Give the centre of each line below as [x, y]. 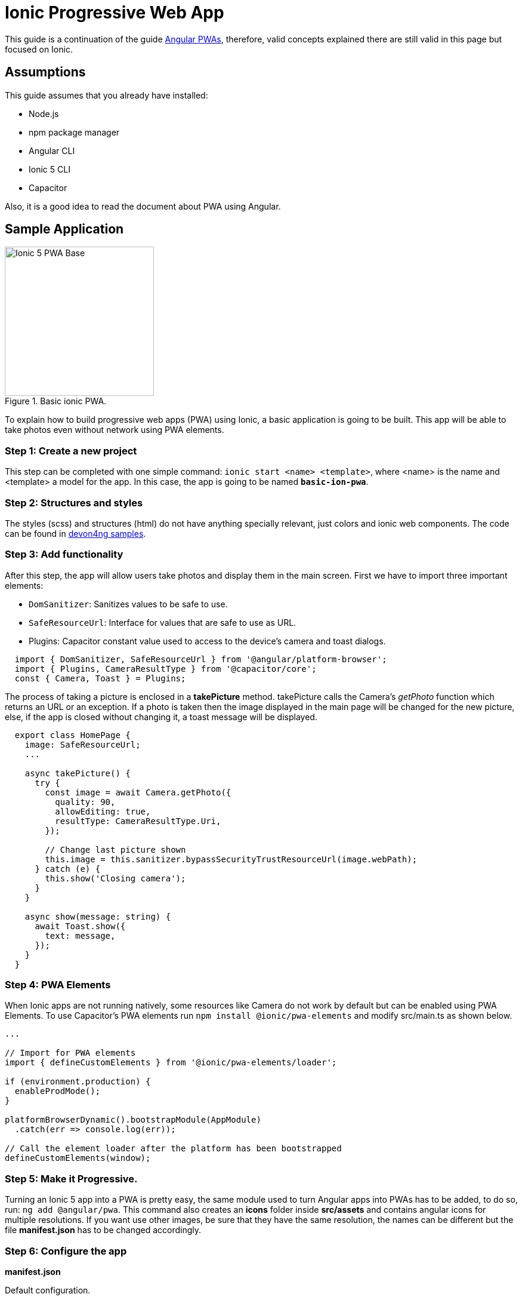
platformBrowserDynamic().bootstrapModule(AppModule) [133, 1120]
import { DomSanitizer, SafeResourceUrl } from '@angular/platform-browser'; [201, 659]
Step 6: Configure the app [66, 1251]
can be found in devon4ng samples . [75, 533]
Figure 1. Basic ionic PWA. [56, 401]
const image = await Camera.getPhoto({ [138, 792]
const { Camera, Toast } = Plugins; [100, 678]
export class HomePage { [72, 735]
